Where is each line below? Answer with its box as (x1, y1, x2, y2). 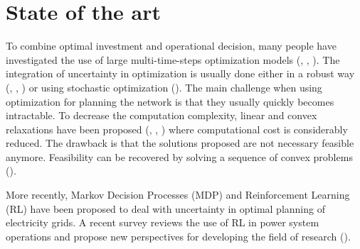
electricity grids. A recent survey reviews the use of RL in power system (6, 215, 319, 230)
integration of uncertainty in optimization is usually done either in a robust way (6, 66, 355, 81)
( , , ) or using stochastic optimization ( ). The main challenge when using (6, 79, 322, 94)
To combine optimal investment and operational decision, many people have (6, 38, 337, 53)
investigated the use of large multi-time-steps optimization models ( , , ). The (6, 52, 340, 67)
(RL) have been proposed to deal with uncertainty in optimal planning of (6, 201, 325, 216)
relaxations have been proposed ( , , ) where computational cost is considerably (6, 121, 348, 136)
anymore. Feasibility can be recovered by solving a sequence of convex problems (6, 149, 353, 164)
